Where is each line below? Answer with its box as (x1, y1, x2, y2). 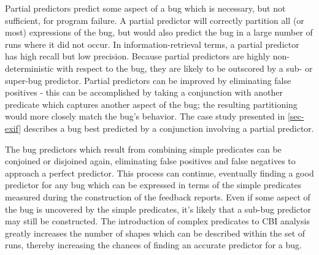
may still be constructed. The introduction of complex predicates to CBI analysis (5, 215, 310, 227)
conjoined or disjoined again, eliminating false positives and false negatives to (5, 154, 296, 167)
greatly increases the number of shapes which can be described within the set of (5, 226, 306, 239)
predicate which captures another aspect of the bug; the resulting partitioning (5, 97, 298, 110)
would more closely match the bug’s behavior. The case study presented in (5, 110, 285, 123)
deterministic (5, 61, 54, 74)
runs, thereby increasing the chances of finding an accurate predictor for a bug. (5, 238, 302, 251)
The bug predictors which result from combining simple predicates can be (5, 142, 282, 155)
